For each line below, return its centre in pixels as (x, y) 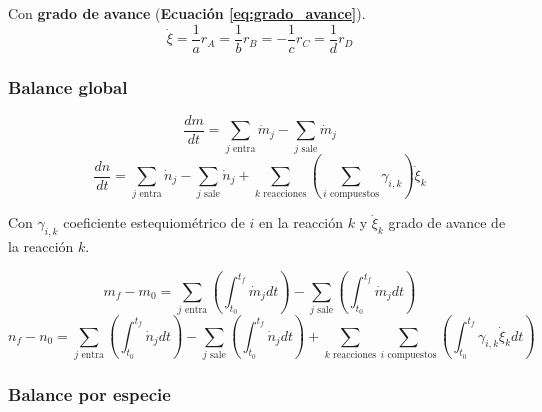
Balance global (68, 86)
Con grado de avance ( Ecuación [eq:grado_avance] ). (187, 13)
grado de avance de (447, 222)
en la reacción (301, 222)
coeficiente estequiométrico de (154, 222)
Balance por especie (89, 393)
